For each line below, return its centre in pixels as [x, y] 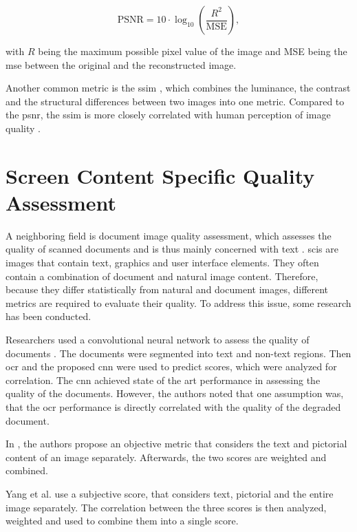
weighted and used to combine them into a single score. [122, 521]
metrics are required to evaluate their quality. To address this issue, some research [178, 302]
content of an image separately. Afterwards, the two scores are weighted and [166, 457]
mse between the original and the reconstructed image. [121, 64]
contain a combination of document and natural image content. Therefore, [162, 276]
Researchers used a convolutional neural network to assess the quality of [158, 340]
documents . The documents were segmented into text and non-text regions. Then [178, 353]
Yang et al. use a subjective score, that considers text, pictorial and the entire [170, 493]
